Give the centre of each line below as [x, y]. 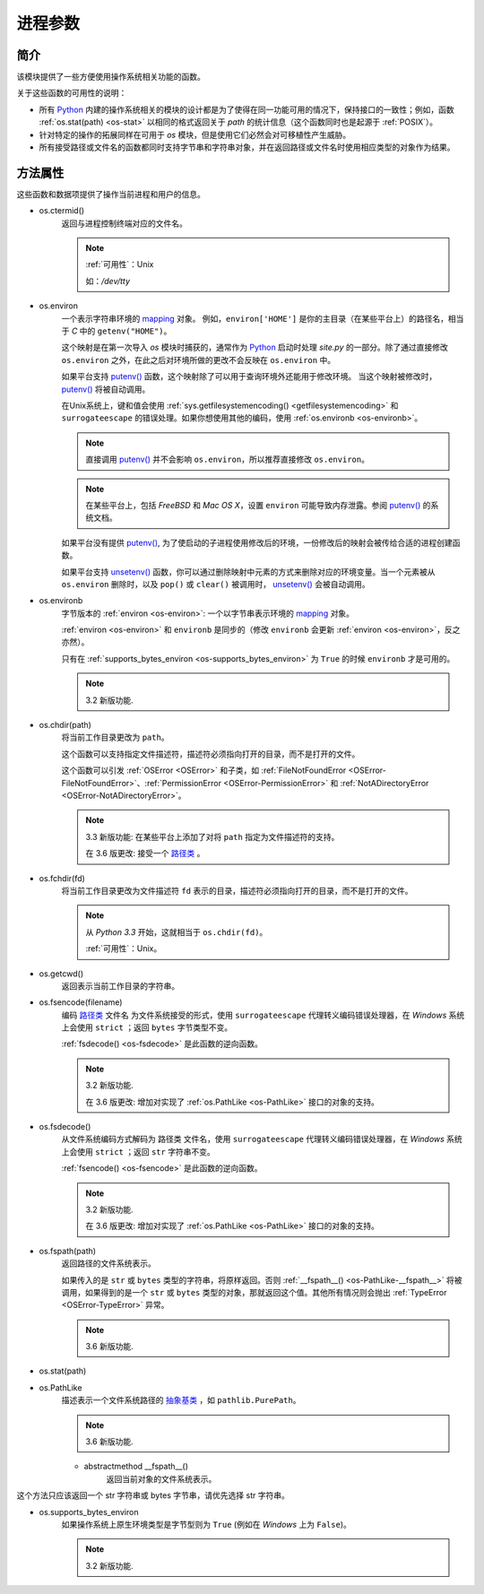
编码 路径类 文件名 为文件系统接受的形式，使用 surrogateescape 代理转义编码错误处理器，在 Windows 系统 [263, 1015]
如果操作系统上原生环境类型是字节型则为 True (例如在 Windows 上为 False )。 [206, 1525]
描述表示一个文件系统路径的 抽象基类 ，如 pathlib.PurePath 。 [181, 1400]
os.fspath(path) [68, 1251]
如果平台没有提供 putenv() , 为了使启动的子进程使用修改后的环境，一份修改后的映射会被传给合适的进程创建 [257, 542]
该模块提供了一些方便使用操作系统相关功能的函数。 [111, 77]
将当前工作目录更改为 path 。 [115, 737]
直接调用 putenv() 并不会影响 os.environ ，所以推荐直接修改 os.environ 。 [227, 459]
